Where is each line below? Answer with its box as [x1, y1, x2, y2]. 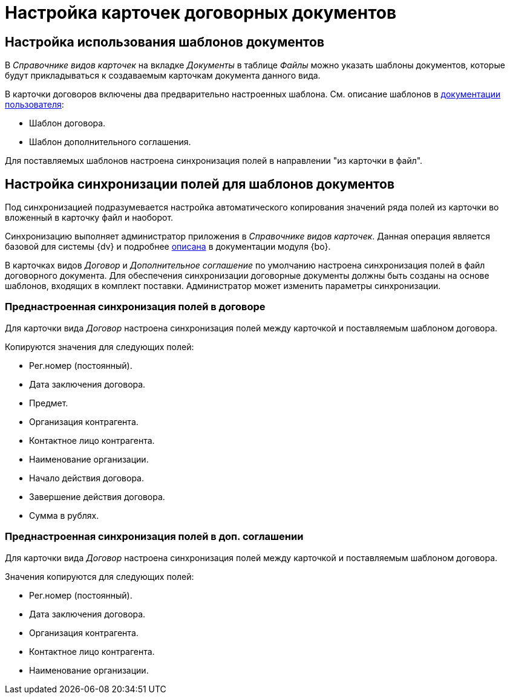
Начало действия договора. [29, 472, 144, 483]
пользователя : [5, 99, 64, 110]
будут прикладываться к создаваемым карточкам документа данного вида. [5, 70, 321, 81]
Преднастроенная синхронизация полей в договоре [5, 301, 266, 313]
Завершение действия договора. [29, 491, 165, 502]
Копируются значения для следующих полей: [5, 341, 194, 352]
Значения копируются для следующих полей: [5, 571, 194, 582]
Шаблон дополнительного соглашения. [29, 137, 191, 148]
